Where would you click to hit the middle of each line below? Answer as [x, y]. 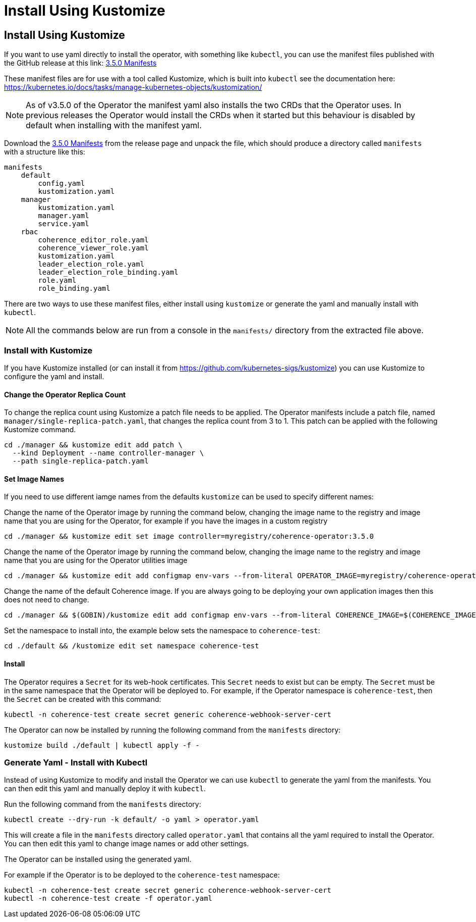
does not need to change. [47, 600]
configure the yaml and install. [54, 376]
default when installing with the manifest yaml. [114, 125]
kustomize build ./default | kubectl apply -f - [102, 745]
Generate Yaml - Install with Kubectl [76, 762]
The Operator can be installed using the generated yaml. [98, 859]
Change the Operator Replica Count [65, 394]
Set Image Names [34, 479]
